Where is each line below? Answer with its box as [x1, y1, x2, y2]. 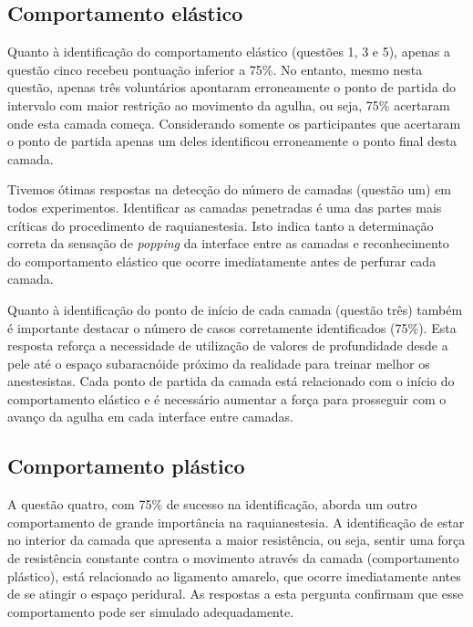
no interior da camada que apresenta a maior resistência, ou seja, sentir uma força [7, 530, 466, 549]
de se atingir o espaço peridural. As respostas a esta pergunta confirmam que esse [7, 584, 464, 603]
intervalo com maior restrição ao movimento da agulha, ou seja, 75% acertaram [7, 95, 450, 114]
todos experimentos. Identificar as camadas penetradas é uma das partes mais [7, 197, 442, 216]
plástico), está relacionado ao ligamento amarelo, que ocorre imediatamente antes [7, 566, 461, 585]
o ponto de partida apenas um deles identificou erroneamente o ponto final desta [7, 131, 458, 151]
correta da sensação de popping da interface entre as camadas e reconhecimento [7, 234, 449, 253]
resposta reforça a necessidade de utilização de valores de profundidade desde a [7, 336, 448, 355]
